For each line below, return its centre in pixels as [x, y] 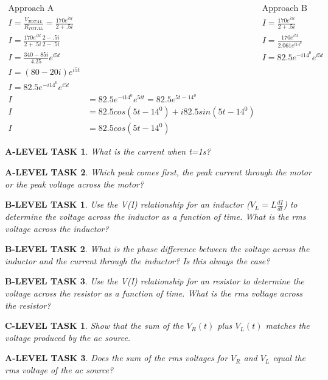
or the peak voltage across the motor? [75, 184]
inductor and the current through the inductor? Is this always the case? [138, 260]
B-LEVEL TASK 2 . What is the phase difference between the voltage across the [157, 249]
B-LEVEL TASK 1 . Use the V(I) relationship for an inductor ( [127, 204]
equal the [289, 358]
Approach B [284, 9]
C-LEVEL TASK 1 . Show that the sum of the [94, 325]
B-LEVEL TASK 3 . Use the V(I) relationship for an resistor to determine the [155, 281]
